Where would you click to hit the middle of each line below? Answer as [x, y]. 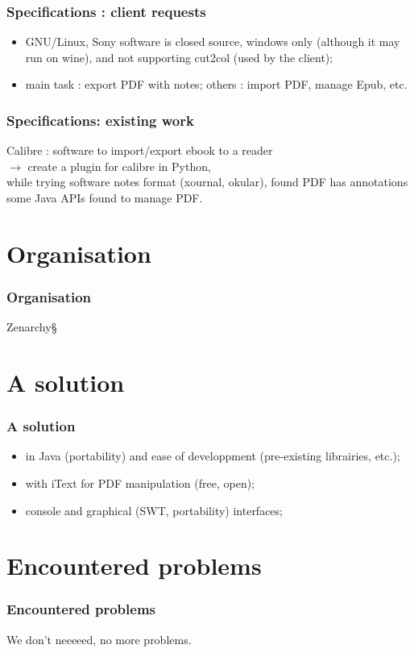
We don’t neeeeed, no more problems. [99, 639]
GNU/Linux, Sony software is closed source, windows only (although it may [213, 42]
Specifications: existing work [100, 120]
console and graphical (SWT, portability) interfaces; [154, 510]
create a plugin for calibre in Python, [119, 166]
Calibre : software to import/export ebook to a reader [140, 150]
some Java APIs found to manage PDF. [105, 198]
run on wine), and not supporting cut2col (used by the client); [179, 57]
